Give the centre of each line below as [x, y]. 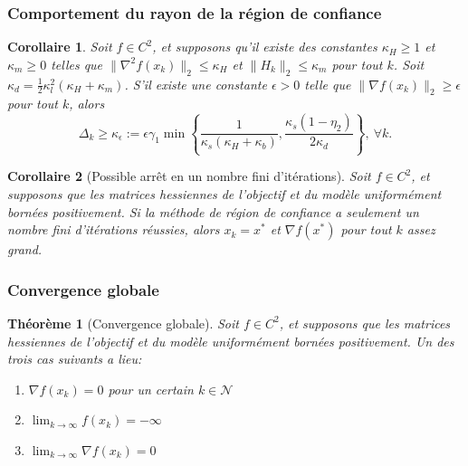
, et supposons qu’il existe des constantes [265, 47]
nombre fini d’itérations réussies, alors [114, 229]
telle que [328, 84]
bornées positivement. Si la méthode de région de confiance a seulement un [213, 211]
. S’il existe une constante [196, 84]
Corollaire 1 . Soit [60, 47]
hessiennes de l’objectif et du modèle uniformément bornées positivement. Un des [231, 341]
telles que [77, 64]
